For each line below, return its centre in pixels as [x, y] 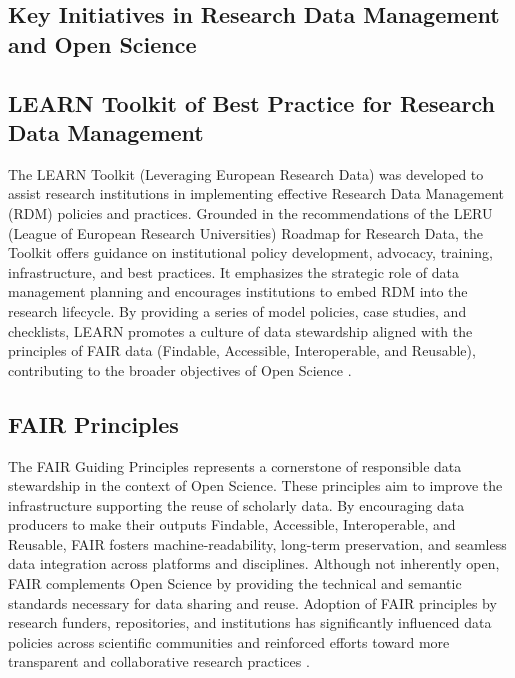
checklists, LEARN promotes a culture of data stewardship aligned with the [240, 330]
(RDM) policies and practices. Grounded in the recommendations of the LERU [250, 212]
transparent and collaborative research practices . [159, 661]
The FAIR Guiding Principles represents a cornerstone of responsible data [235, 465]
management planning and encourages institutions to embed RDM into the [238, 291]
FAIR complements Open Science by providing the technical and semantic [235, 583]
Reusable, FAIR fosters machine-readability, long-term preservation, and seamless [257, 543]
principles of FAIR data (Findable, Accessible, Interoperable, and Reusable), [242, 350]
